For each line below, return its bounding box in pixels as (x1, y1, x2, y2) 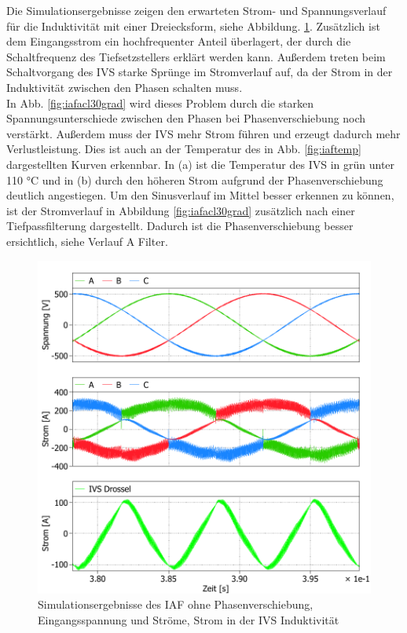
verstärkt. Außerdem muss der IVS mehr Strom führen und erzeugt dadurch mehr (6, 125, 401, 141)
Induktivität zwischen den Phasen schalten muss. (6, 79, 243, 95)
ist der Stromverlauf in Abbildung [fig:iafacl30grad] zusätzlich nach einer (6, 202, 355, 218)
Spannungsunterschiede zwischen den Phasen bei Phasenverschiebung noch (6, 110, 366, 126)
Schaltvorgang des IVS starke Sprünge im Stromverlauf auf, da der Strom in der (6, 64, 393, 80)
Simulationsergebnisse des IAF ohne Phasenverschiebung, (38, 596, 313, 613)
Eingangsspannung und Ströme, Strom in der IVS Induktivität (38, 611, 339, 628)
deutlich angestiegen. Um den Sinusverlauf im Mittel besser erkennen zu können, (6, 187, 394, 203)
